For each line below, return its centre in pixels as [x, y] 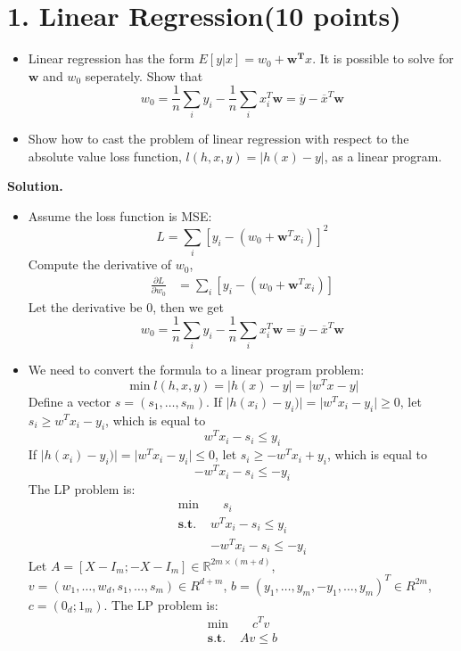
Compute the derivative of [100, 264]
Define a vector [70, 401]
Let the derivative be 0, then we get [126, 306]
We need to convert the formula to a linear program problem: [196, 370]
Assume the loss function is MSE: [120, 215]
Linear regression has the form [111, 58]
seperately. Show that [144, 75]
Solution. [35, 186]
